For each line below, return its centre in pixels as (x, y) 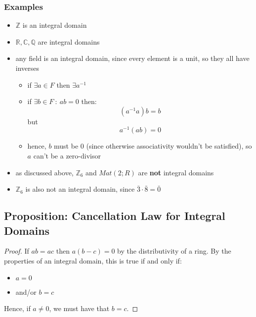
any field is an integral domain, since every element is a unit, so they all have (132, 58)
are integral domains (69, 41)
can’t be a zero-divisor (67, 156)
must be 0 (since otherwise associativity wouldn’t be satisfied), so (153, 146)
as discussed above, (44, 172)
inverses (27, 68)
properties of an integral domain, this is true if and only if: (93, 261)
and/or (26, 291)
